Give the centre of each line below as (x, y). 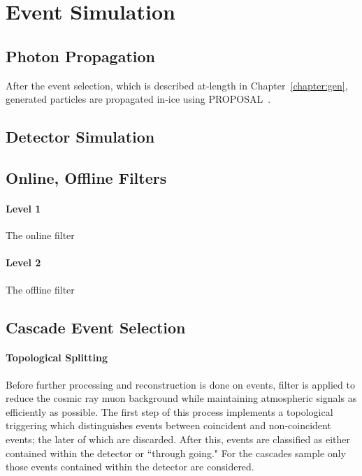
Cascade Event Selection (96, 327)
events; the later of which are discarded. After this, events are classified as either (178, 439)
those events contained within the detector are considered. (130, 467)
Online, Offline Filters (86, 177)
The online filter (40, 235)
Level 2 (23, 262)
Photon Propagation (81, 56)
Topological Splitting (57, 358)
